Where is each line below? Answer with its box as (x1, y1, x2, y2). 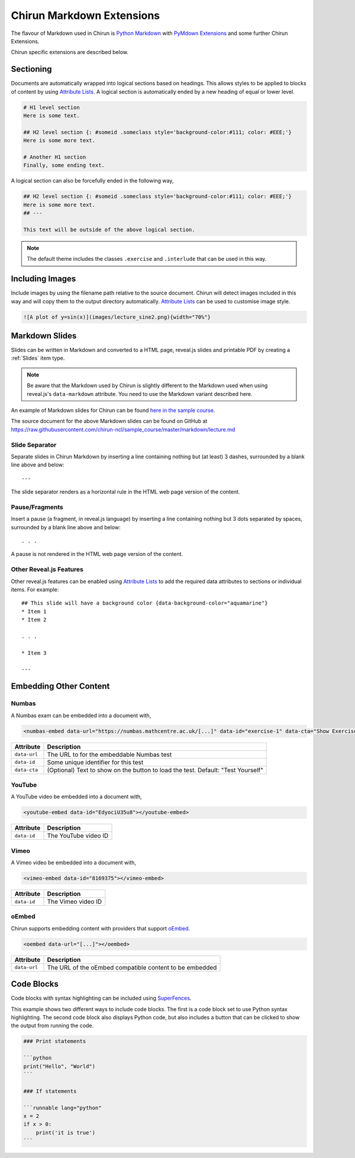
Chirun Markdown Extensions (11, 9, 160, 22)
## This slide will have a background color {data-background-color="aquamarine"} (21, 600, 268, 607)
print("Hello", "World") (23, 1063, 96, 1070)
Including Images (11, 274, 76, 284)
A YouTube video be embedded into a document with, (11, 793, 142, 800)
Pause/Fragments (11, 503, 63, 511)
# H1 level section (23, 104, 80, 111)
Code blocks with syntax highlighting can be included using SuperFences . (11, 994, 192, 1002)
